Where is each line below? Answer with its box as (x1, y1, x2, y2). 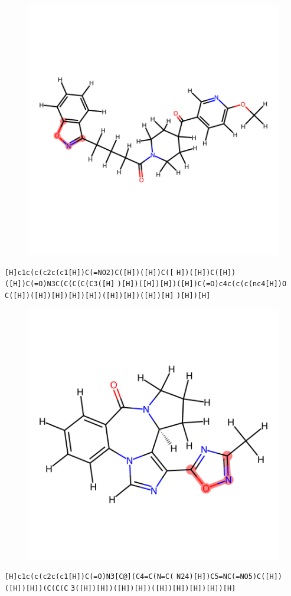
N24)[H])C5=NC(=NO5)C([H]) (176, 572, 283, 581)
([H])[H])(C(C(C (5, 584, 68, 592)
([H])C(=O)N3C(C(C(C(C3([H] (5, 280, 115, 289)
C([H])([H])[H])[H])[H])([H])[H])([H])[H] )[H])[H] (5, 291, 211, 300)
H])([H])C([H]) (176, 268, 236, 277)
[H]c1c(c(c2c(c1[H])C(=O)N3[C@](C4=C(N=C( (5, 572, 174, 581)
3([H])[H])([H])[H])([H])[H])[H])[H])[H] (71, 584, 236, 592)
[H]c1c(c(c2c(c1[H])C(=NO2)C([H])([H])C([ (5, 268, 174, 277)
